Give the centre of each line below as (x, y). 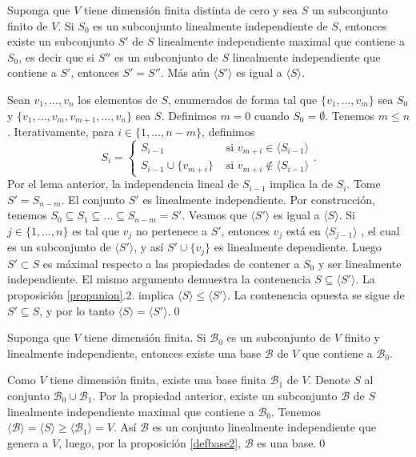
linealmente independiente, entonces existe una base (134, 353)
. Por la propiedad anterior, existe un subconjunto (215, 395)
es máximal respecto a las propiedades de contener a (171, 263)
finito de (28, 25)
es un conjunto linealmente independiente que (264, 427)
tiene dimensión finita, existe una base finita (158, 380)
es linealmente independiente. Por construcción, (259, 199)
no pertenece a (171, 230)
